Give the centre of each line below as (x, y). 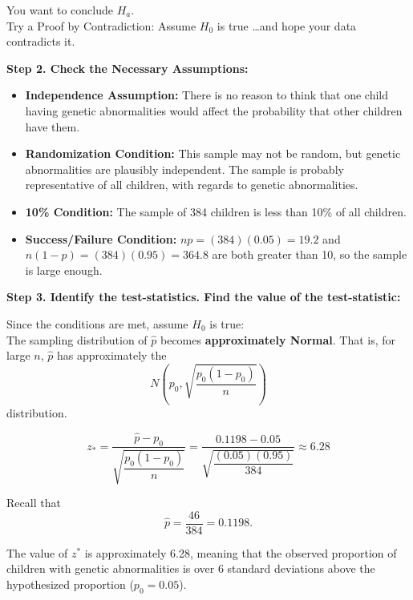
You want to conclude (60, 10)
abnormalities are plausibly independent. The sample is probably (184, 169)
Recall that (34, 502)
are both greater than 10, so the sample (310, 254)
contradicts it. (41, 41)
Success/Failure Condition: (101, 238)
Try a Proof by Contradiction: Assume (101, 25)
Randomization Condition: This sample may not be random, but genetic (213, 153)
